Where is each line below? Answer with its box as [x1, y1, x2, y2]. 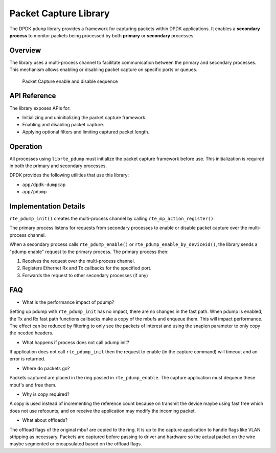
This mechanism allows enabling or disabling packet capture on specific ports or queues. [9, 66, 198, 73]
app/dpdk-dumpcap [22, 182, 66, 188]
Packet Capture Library [9, 8, 110, 19]
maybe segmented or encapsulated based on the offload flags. [9, 441, 143, 447]
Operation [9, 142, 42, 151]
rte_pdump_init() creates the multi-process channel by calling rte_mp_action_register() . [9, 215, 215, 222]
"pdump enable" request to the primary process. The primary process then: [9, 248, 169, 255]
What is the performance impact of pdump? [22, 299, 114, 305]
